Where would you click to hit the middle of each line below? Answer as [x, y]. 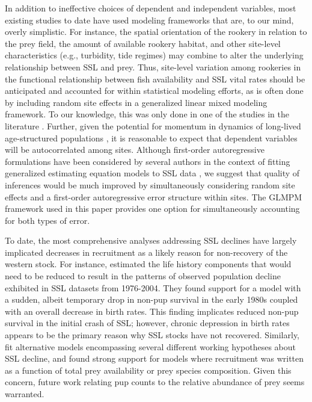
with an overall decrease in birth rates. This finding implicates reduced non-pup [152, 311]
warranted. [25, 394]
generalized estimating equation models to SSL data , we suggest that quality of [152, 173]
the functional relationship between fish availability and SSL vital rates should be [155, 79]
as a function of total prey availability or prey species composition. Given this [148, 370]
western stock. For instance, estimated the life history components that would [148, 264]
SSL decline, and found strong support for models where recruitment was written [154, 358]
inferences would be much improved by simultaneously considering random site [150, 184]
